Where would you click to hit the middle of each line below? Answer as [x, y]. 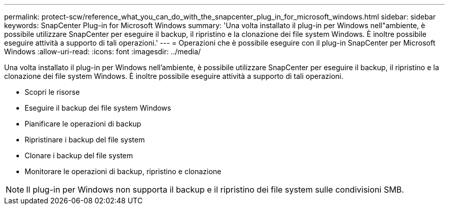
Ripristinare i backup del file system [85, 140]
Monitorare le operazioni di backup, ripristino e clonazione [123, 171]
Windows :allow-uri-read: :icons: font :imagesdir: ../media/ [103, 51]
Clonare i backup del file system [79, 155]
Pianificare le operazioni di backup [83, 124]
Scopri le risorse [52, 92]
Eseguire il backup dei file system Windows [98, 108]
